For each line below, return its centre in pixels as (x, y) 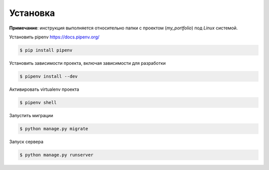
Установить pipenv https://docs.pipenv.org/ (54, 37)
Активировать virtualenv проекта (44, 89)
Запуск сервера (26, 142)
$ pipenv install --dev (49, 76)
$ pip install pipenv (46, 50)
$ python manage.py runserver (57, 155)
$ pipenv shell (38, 102)
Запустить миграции (31, 115)
